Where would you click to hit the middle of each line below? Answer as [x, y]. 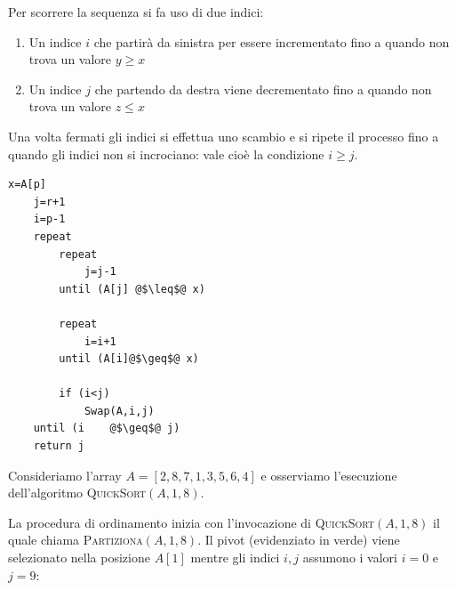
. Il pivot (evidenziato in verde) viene [299, 540]
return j [59, 446]
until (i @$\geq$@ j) [107, 428]
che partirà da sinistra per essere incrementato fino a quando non [272, 41]
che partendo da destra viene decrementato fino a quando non [263, 89]
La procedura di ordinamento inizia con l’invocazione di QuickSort [192, 522]
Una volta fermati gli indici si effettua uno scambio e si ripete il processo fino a [224, 136]
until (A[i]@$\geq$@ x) [129, 359]
